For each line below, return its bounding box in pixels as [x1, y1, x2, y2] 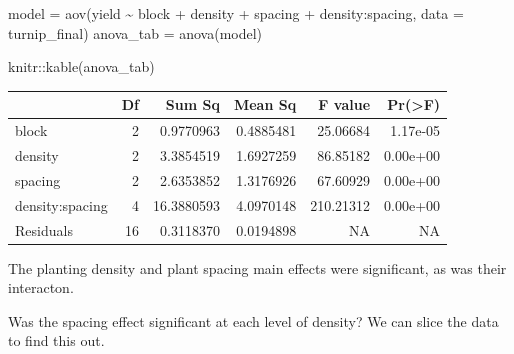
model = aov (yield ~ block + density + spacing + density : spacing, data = [8, 3, 464, 23]
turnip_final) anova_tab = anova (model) [8, 22, 263, 43]
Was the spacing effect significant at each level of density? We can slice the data [8, 310, 499, 331]
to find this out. [8, 330, 105, 351]
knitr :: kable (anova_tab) [8, 56, 155, 77]
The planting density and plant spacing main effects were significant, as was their [8, 257, 507, 278]
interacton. [8, 277, 74, 298]
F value [318, 94, 371, 115]
